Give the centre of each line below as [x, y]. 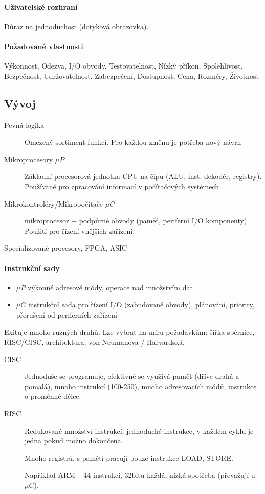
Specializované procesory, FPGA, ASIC [66, 248]
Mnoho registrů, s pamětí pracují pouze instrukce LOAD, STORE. [129, 457]
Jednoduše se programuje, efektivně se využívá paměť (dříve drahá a [132, 376]
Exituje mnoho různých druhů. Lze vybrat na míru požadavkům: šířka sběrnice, [129, 332]
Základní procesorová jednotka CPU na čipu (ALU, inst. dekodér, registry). [143, 176]
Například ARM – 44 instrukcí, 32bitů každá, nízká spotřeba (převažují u [140, 475]
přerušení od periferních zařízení [67, 314]
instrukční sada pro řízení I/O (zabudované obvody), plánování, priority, [141, 305]
